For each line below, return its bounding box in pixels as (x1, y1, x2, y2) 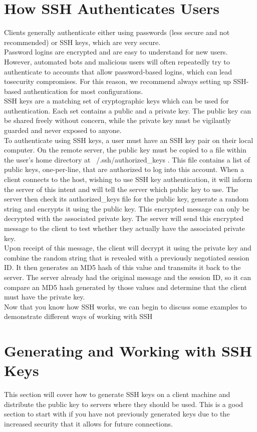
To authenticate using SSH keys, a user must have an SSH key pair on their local (4, 134, 253, 145)
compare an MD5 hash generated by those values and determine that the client (4, 281, 247, 292)
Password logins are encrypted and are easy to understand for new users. (4, 46, 228, 57)
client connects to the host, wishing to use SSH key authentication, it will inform (4, 174, 252, 184)
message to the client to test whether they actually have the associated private (4, 223, 245, 233)
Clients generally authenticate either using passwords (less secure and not (4, 27, 230, 37)
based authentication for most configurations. (4, 85, 143, 96)
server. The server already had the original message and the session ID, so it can (4, 271, 251, 282)
